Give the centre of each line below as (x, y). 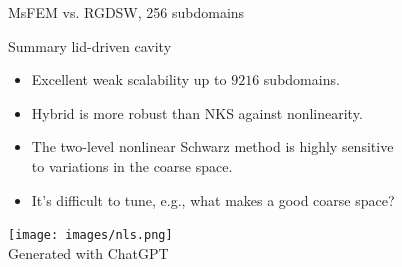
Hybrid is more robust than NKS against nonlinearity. (197, 112)
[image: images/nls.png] (90, 235)
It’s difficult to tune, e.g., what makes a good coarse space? (213, 199)
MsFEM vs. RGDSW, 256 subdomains (126, 12)
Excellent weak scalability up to (129, 79)
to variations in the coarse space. (132, 165)
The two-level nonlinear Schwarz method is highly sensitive (212, 146)
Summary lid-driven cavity (90, 45)
